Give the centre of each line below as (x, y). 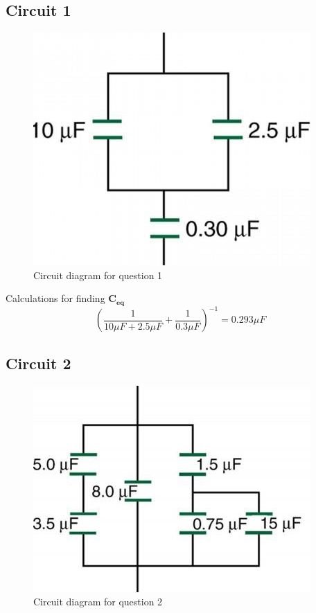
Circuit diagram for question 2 (98, 602)
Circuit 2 (38, 363)
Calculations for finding (55, 298)
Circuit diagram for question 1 (98, 275)
